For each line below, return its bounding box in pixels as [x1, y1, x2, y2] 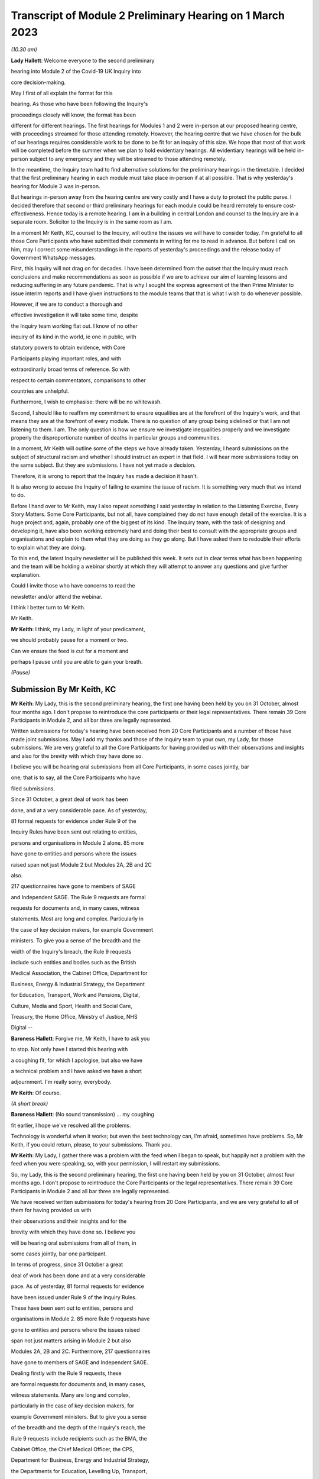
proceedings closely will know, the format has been [11, 111, 136, 118]
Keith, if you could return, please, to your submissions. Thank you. [11, 1141, 172, 1148]
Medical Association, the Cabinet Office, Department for [11, 970, 148, 977]
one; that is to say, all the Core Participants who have [11, 774, 141, 781]
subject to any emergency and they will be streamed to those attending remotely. [29, 155, 227, 162]
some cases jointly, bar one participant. [11, 1250, 108, 1257]
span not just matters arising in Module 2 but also [11, 1337, 131, 1344]
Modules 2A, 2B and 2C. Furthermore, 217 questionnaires [11, 1348, 151, 1355]
